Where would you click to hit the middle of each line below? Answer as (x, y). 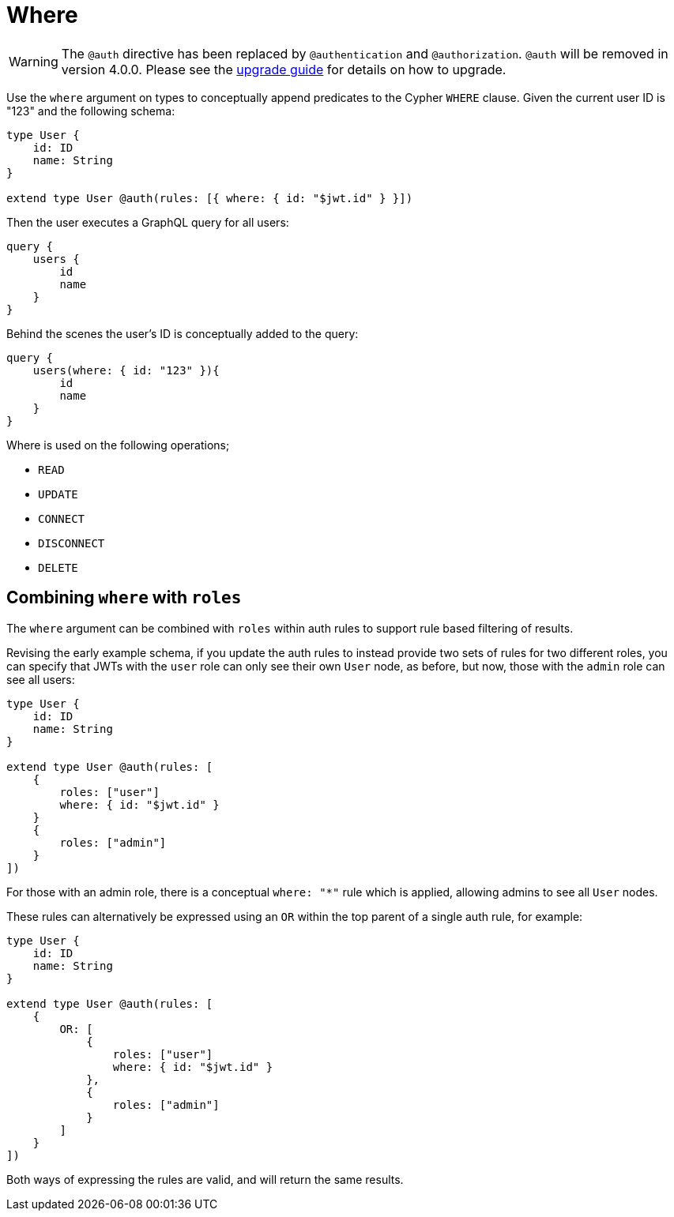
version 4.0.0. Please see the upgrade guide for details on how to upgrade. (284, 69)
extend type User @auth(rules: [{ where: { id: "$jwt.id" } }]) (210, 198)
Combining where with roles (124, 598)
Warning (34, 61)
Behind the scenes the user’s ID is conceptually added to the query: (183, 333)
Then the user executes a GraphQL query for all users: (148, 222)
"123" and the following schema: (91, 111)
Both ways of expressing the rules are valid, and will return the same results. (205, 1179)
